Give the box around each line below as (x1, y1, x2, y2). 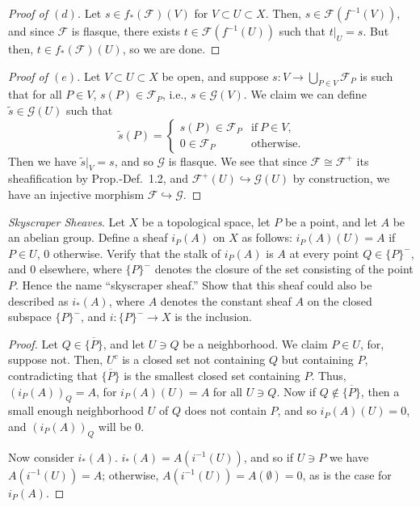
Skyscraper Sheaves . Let (8, 213, 125, 230)
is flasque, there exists (71, 23, 180, 39)
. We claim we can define (243, 86, 367, 103)
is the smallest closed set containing (124, 366, 300, 383)
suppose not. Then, (8, 351, 103, 368)
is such (359, 67, 393, 84)
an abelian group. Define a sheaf (8, 229, 168, 246)
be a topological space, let (141, 213, 271, 230)
